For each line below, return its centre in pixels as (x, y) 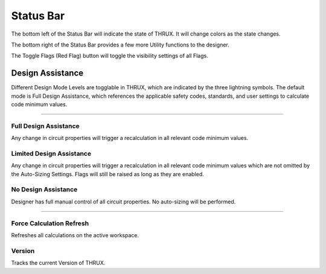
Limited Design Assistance (51, 153)
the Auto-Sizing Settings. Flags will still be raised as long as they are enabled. (108, 174)
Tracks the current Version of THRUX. (58, 263)
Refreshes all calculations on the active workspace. (75, 235)
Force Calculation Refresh (50, 223)
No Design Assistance (44, 190)
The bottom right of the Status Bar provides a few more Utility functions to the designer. (120, 45)
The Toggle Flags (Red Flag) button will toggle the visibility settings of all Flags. (110, 56)
